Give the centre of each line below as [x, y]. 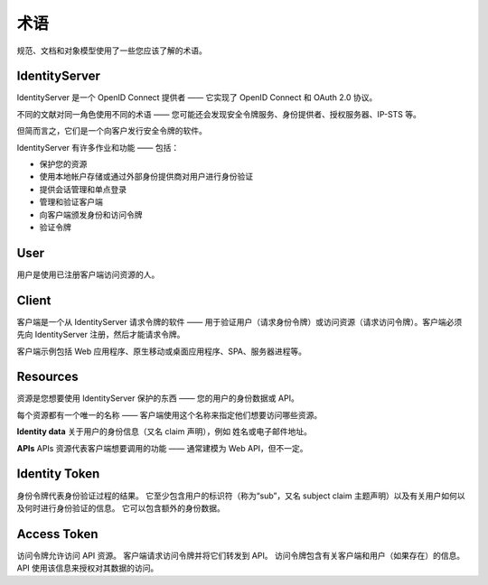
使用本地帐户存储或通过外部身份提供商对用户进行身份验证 [146, 177]
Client [34, 300]
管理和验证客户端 [71, 202]
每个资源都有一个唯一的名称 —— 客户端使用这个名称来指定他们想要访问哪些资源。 [169, 414]
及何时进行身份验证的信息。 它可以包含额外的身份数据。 [121, 508]
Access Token [57, 534]
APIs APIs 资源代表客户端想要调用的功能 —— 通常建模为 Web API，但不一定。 [162, 448]
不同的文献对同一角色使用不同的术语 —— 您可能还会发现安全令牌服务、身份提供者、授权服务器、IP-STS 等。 [219, 114]
